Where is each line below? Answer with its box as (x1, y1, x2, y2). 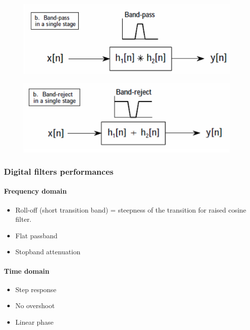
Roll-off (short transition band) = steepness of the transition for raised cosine (15, 204, 247, 214)
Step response (15, 284, 56, 294)
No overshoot (15, 300, 55, 311)
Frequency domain (4, 186, 67, 196)
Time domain (4, 265, 50, 276)
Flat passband (15, 230, 58, 240)
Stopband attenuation (15, 247, 81, 257)
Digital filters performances (4, 165, 114, 177)
